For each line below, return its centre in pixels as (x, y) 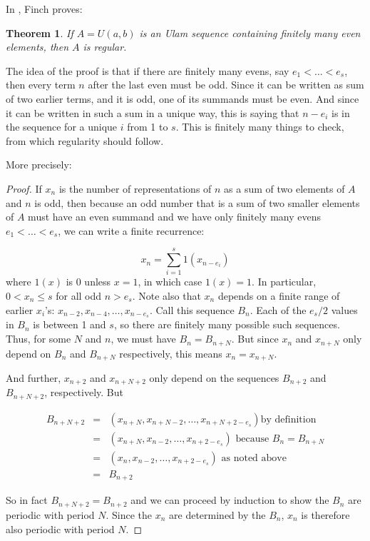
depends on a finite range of (279, 296)
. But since (255, 339)
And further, (34, 377)
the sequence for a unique (62, 127)
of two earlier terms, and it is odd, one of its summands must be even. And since (183, 98)
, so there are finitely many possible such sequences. (227, 324)
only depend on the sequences (214, 377)
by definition (288, 419)
